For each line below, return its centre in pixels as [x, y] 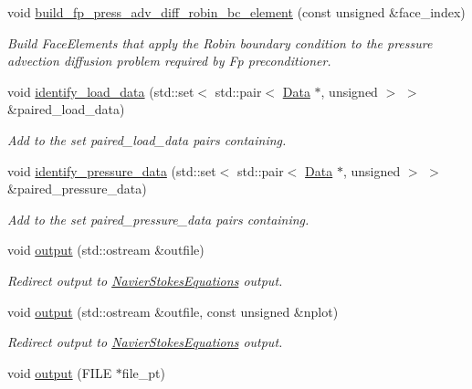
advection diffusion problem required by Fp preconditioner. [169, 61]
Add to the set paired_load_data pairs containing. [147, 139]
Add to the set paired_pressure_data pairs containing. [158, 219]
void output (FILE [60, 372]
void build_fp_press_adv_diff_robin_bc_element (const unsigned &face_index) [236, 12]
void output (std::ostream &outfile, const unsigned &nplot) [173, 311]
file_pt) [143, 372]
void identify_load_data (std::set [101, 91]
